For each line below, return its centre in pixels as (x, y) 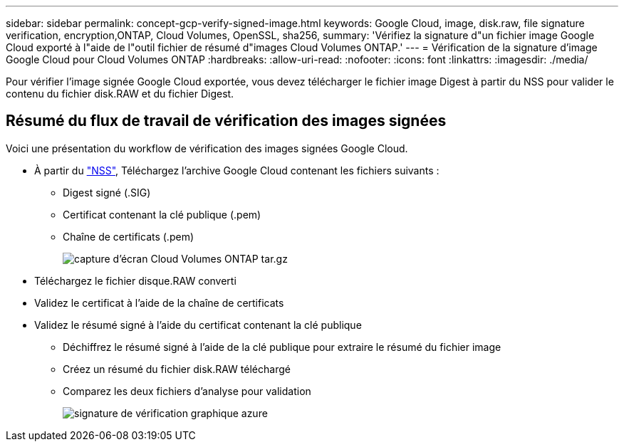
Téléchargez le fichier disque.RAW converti (135, 280)
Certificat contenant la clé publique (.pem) (162, 214)
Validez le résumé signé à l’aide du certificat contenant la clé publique (198, 325)
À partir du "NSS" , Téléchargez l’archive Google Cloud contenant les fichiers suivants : (237, 170)
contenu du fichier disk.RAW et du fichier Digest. (120, 94)
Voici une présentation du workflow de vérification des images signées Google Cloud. (207, 148)
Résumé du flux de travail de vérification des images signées (226, 121)
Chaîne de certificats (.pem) (129, 236)
